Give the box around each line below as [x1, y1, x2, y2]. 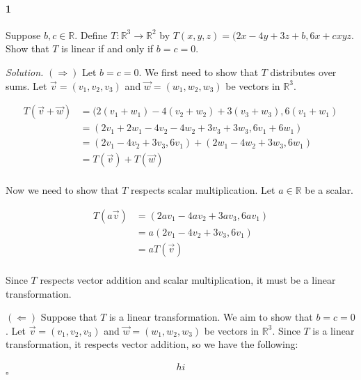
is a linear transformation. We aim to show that [109, 310, 313, 324]
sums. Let [6, 78, 47, 93]
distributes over [270, 64, 337, 79]
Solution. [6, 64, 44, 79]
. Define [74, 27, 108, 42]
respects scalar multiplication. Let [131, 183, 275, 197]
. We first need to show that [138, 64, 259, 79]
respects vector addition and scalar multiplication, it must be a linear [40, 273, 336, 287]
